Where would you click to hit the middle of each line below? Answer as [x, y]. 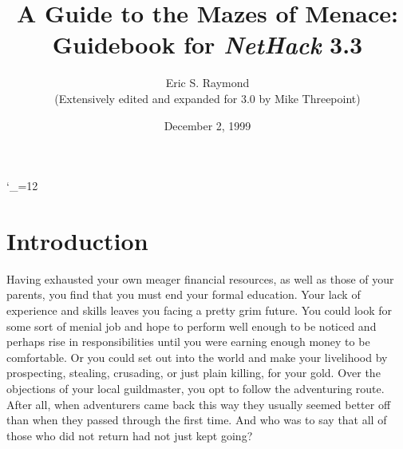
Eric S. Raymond [207, 83]
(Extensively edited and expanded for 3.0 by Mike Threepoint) [207, 98]
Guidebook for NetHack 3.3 [207, 45]
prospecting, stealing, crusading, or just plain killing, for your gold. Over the [194, 373]
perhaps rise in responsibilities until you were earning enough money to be [188, 342]
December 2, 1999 [207, 125]
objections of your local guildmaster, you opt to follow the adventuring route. [196, 388]
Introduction [77, 240]
